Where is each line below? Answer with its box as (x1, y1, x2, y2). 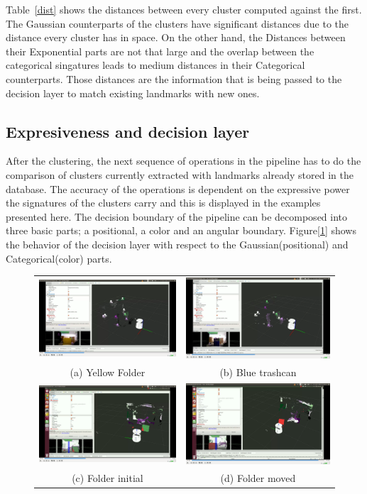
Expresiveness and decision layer (6, 120, 250, 142)
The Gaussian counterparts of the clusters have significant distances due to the (6, 16, 349, 31)
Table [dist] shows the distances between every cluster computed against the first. (6, 2, 362, 16)
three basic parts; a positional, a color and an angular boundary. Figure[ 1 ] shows (6, 223, 356, 238)
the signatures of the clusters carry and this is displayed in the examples (6, 195, 321, 210)
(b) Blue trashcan (219, 364, 297, 379)
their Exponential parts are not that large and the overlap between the (6, 43, 314, 58)
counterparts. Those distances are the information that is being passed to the (6, 71, 342, 86)
